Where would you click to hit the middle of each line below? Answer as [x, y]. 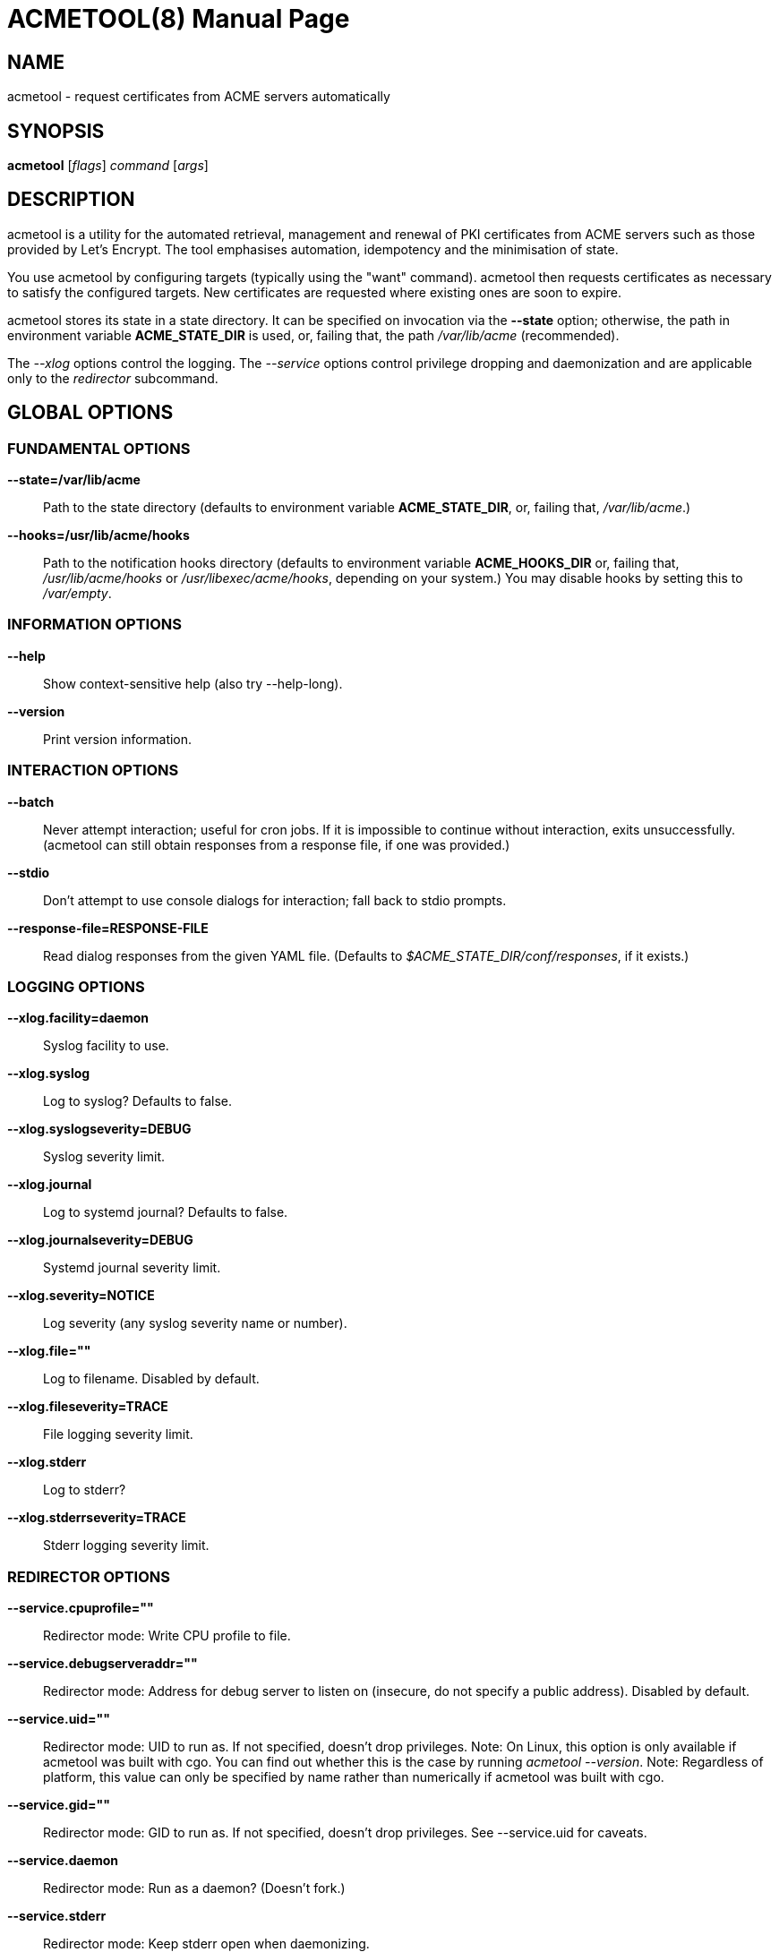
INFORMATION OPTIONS [94, 625]
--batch [31, 801]
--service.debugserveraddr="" [103, 1664]
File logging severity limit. [118, 1434]
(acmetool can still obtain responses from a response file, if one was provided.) [277, 844]
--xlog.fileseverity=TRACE [88, 1407]
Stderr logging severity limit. [126, 1545]
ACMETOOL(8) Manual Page [179, 19]
